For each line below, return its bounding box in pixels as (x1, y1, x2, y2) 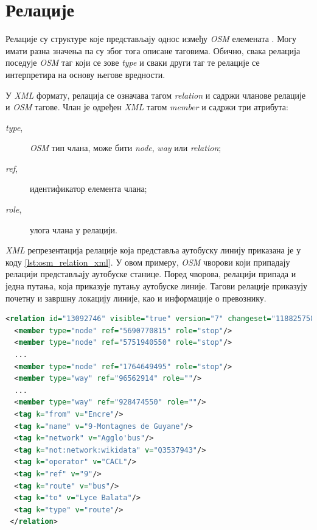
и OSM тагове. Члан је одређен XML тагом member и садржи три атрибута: (5, 101, 288, 113)
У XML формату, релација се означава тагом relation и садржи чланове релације (5, 88, 306, 101)
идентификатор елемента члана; (30, 182, 147, 195)
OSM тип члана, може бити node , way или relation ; (30, 141, 221, 154)
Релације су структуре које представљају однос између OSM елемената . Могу (5, 32, 296, 45)
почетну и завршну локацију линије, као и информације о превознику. (5, 291, 266, 304)
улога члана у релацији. (30, 223, 117, 236)
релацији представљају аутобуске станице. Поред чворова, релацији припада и (5, 267, 296, 280)
